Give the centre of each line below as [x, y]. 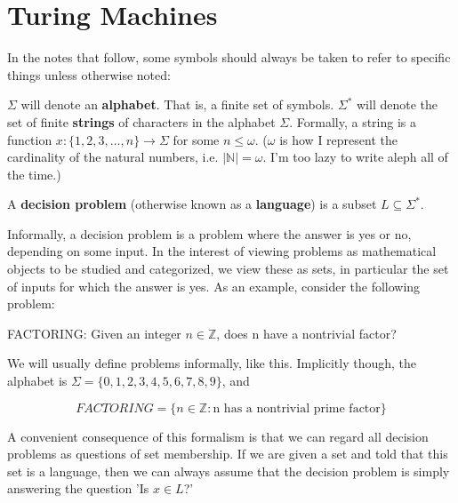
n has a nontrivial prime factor [297, 408]
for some [196, 139]
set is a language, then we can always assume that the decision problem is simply [229, 471]
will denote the [397, 104]
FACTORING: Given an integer [94, 333]
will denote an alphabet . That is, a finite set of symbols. [177, 104]
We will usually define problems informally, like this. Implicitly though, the [212, 363]
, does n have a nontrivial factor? [306, 333]
